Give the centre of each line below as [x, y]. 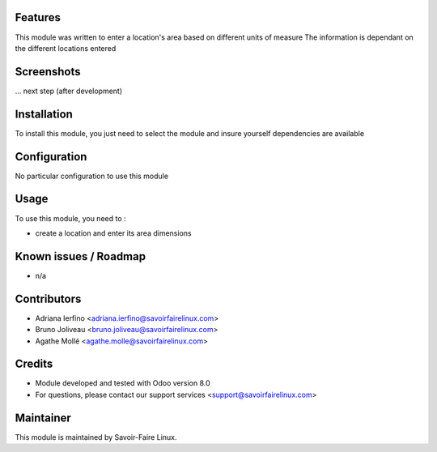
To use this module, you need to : [70, 218]
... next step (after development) [69, 91]
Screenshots [48, 72]
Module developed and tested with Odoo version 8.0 [123, 383]
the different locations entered [66, 48]
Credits [34, 364]
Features [38, 17]
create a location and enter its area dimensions [113, 233]
